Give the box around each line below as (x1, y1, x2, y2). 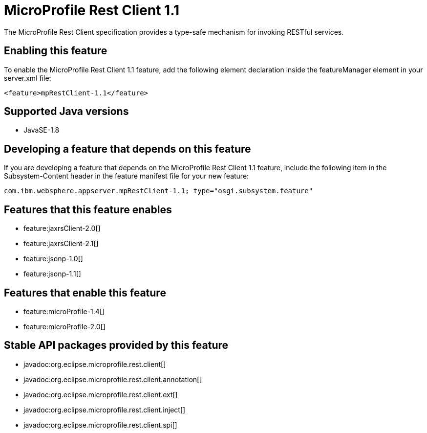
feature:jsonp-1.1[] (23, 270, 81, 278)
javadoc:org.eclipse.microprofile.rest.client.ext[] (23, 390, 178, 399)
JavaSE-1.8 (23, 126, 60, 135)
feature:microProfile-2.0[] (23, 322, 106, 331)
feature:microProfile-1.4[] (23, 307, 105, 316)
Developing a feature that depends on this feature (4, 142, 251, 155)
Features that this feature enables (4, 203, 172, 216)
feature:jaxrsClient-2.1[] (23, 239, 99, 248)
